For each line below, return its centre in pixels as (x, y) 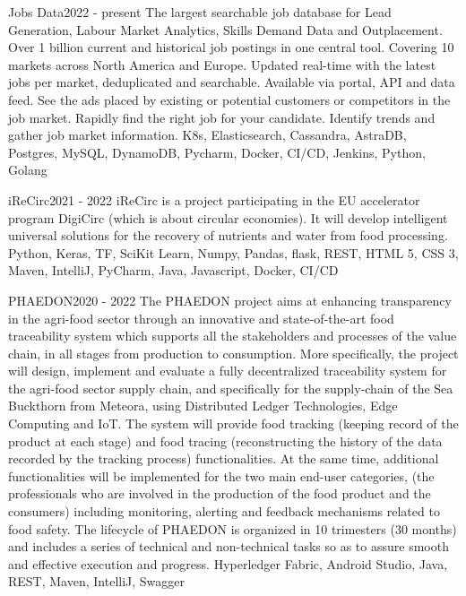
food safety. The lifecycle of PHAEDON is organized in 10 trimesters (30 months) (233, 528)
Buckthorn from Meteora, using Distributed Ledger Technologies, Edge (203, 406)
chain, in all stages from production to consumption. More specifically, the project (233, 353)
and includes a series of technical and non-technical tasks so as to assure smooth (229, 546)
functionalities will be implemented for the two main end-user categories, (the (221, 475)
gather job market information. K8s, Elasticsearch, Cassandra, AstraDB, (207, 135)
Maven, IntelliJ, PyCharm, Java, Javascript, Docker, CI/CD (173, 270)
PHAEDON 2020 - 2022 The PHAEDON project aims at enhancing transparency (230, 300)
